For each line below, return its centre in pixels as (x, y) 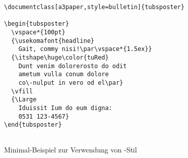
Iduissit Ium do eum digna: (65, 108)
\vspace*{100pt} (38, 32)
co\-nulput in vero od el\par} (71, 83)
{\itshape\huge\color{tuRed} (60, 57)
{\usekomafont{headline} (53, 41)
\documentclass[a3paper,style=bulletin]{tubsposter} (94, 7)
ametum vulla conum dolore (64, 74)
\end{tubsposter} (33, 125)
